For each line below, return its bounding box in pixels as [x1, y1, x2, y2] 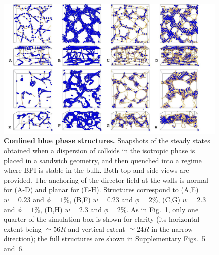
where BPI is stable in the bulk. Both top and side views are [4, 165, 189, 175]
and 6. [4, 243, 24, 253]
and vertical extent [68, 223, 125, 234]
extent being [4, 223, 42, 234]
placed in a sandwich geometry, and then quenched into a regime [4, 155, 202, 165]
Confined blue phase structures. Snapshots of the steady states [4, 135, 210, 146]
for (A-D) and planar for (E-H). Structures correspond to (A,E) [4, 184, 199, 195]
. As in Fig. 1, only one [126, 204, 199, 214]
